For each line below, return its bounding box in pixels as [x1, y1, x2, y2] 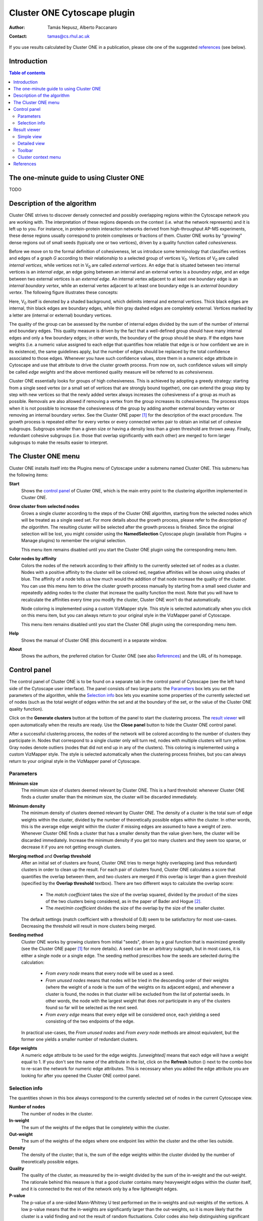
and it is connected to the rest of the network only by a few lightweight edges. [21, 1186, 178, 1192]
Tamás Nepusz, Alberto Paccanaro [47, 24, 117, 30]
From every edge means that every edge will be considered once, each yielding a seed [45, 1011, 220, 1017]
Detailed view [18, 141, 45, 147]
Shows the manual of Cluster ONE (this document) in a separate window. [21, 637, 168, 643]
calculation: [21, 960, 45, 966]
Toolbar [18, 147, 33, 153]
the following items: [9, 472, 49, 478]
